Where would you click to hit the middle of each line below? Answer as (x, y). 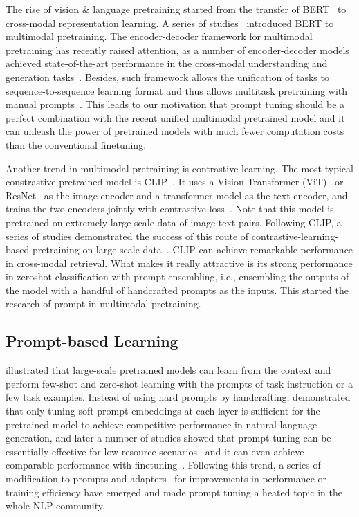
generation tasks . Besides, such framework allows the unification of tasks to (167, 76)
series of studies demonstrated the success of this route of (127, 236)
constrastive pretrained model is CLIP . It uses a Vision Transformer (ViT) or (175, 182)
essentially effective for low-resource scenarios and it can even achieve (155, 451)
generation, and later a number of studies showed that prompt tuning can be (168, 438)
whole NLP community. (55, 506)
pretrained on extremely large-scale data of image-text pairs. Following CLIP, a (174, 222)
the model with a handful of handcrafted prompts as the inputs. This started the (177, 290)
